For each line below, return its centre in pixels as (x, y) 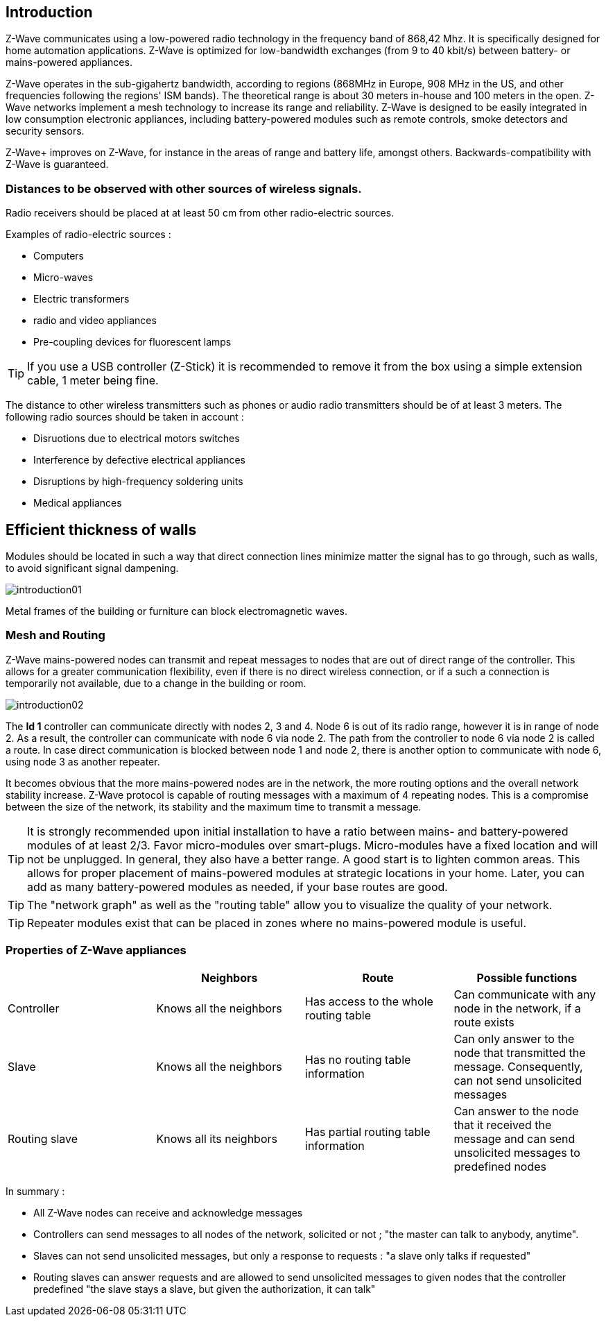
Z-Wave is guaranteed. (57, 164)
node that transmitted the (520, 1052)
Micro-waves (63, 278)
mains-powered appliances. (69, 62)
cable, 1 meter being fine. (93, 381)
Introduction (49, 12)
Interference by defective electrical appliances (139, 460)
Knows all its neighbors (217, 1138)
